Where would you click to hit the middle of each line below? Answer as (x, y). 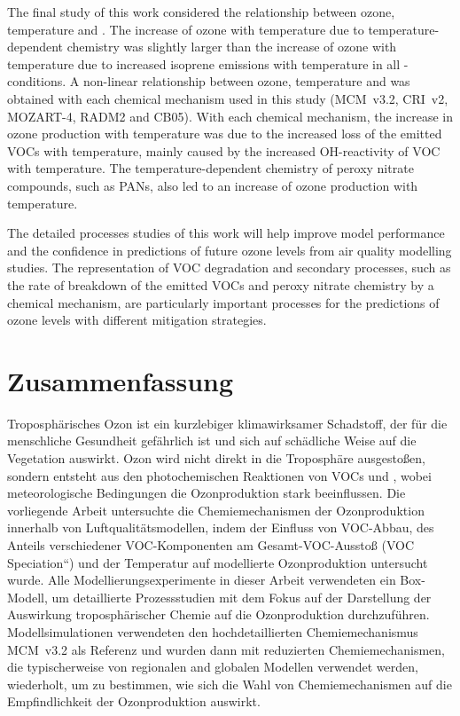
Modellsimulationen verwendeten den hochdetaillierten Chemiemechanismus (213, 631)
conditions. (37, 81)
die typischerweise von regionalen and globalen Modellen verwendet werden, (213, 667)
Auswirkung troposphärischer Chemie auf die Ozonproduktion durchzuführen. (218, 614)
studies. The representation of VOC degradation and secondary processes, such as (229, 268)
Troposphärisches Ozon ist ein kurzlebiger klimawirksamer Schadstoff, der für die (227, 423)
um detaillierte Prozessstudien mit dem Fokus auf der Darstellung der (242, 597)
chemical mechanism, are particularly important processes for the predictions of (223, 302)
